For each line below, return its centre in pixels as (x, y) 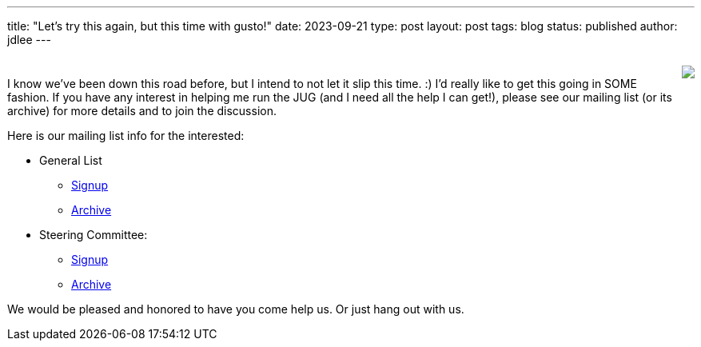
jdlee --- (29, 40)
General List (71, 160)
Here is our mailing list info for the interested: (126, 136)
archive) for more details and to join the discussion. (142, 111)
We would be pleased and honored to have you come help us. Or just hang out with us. (236, 309)
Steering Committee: (94, 235)
